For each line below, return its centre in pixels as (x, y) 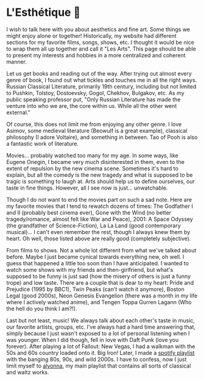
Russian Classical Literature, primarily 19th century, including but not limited (101, 86)
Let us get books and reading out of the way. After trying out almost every (99, 73)
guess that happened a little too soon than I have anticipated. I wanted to (97, 263)
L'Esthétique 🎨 (44, 12)
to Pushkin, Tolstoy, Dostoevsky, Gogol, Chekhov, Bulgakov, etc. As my (95, 93)
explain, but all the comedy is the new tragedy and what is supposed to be (100, 175)
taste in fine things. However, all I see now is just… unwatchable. (87, 188)
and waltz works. (28, 372)
